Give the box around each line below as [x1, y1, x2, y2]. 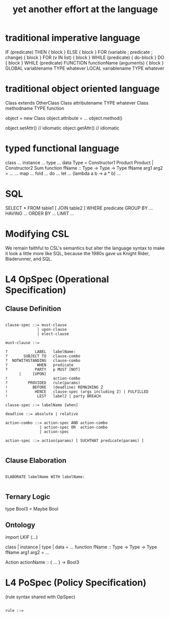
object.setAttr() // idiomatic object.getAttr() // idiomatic [5, 125, 120, 131]
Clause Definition [5, 304, 61, 313]
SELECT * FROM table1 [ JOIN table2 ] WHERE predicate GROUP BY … [5, 205, 153, 211]
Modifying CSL [5, 228, 70, 239]
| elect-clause [37, 331, 70, 336]
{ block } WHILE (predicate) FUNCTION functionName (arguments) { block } [5, 59, 164, 66]
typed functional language [5, 143, 119, 155]
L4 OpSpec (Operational [5, 273, 109, 285]
